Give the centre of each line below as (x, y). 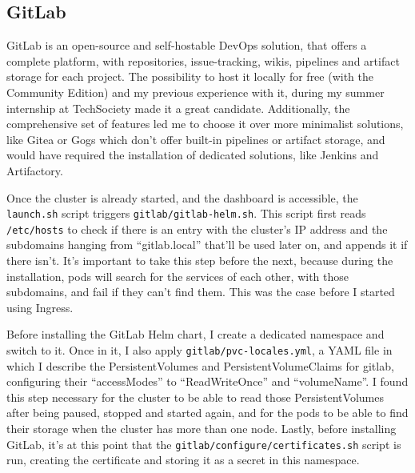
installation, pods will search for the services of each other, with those (178, 276)
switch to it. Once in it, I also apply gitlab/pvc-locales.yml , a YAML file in (200, 350)
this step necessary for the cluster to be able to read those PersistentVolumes (195, 397)
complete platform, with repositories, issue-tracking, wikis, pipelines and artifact (203, 60)
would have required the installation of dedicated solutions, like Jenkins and (193, 155)
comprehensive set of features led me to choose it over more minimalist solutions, (205, 124)
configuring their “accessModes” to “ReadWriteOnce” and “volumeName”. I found (207, 381)
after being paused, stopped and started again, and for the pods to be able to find (207, 413)
